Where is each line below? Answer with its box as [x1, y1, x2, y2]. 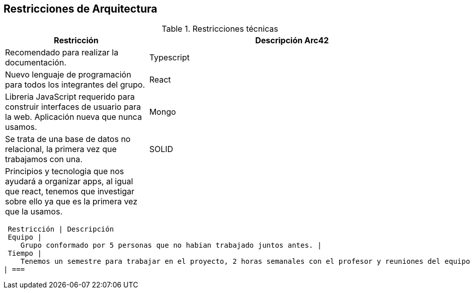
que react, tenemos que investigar [5, 186, 135, 197]
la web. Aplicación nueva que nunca [5, 112, 142, 122]
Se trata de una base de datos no [5, 134, 131, 144]
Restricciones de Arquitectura [4, 3, 157, 15]
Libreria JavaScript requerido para [5, 92, 135, 102]
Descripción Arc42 [255, 35, 329, 46]
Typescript [149, 52, 190, 63]
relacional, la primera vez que [5, 144, 117, 155]
